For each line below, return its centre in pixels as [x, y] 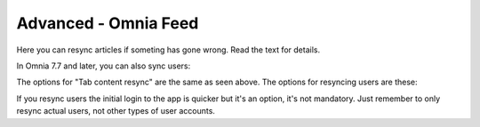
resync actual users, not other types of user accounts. [116, 111]
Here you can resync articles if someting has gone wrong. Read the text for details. [168, 50]
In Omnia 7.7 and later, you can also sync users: [104, 66]
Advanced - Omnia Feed [108, 23]
